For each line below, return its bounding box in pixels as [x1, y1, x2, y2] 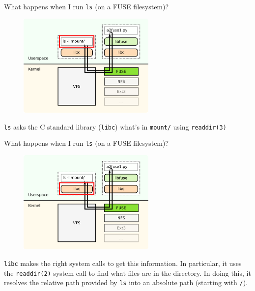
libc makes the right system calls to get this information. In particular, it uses [4, 258, 242, 268]
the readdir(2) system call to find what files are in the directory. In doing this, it [4, 267, 251, 278]
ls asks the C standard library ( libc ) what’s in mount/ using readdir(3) [4, 121, 227, 132]
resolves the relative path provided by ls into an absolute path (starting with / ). [4, 277, 248, 288]
